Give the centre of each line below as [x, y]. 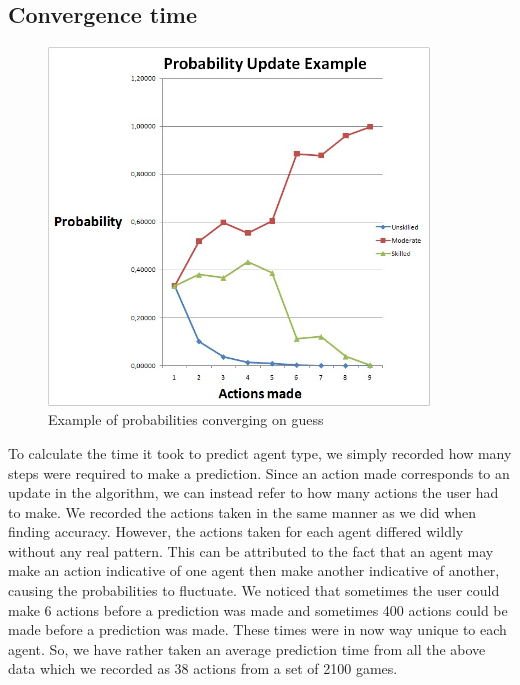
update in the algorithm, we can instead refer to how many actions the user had [253, 492]
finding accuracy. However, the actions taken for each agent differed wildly [236, 531]
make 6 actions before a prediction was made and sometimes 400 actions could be [258, 609]
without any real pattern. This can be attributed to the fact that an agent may [251, 550]
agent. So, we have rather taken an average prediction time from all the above [247, 648]
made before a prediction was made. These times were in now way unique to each [257, 629]
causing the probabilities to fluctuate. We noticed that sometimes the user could [254, 590]
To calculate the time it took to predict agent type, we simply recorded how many [260, 452]
